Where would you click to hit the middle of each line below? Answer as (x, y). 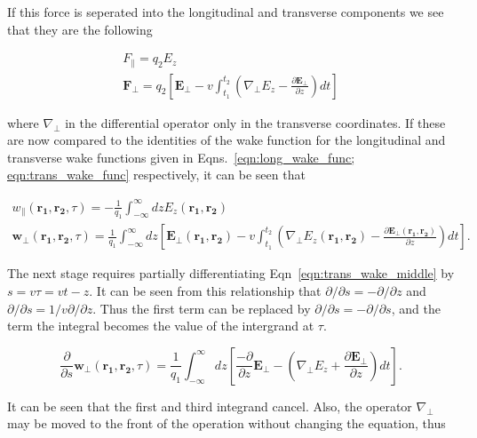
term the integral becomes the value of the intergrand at (161, 326)
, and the (416, 308)
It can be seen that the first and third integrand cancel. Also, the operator (210, 406)
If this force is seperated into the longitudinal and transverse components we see (226, 12)
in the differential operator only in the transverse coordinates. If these (255, 122)
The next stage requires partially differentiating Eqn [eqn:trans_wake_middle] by (231, 273)
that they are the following (80, 29)
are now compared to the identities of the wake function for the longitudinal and (227, 140)
